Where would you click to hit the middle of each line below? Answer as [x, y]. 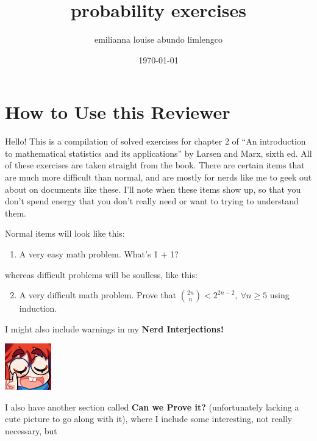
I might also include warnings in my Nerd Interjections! [114, 328]
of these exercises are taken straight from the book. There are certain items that [155, 165]
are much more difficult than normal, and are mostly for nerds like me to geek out [158, 177]
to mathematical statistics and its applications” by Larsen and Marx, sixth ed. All [158, 153]
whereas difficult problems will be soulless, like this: [101, 274]
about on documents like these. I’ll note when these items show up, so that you [153, 189]
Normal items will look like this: [65, 233]
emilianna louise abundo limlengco [158, 39]
